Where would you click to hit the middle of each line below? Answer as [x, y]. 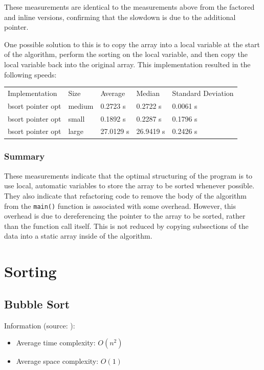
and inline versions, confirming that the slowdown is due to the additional [120, 17]
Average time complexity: [56, 343]
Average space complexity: [57, 361]
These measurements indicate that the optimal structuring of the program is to [128, 175]
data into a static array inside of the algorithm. [78, 236]
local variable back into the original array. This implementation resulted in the [127, 64]
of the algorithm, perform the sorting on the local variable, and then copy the [126, 54]
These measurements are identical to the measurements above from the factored [129, 7]
